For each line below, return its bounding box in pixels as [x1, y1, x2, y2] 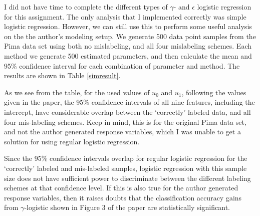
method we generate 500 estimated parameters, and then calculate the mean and [4, 50, 252, 61]
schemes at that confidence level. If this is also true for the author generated [4, 182, 238, 193]
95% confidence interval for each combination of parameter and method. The [4, 60, 240, 71]
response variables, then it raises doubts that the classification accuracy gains [4, 192, 242, 202]
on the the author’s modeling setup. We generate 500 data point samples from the [4, 31, 256, 41]
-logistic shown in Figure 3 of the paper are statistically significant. [24, 202, 230, 212]
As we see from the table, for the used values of [4, 87, 150, 97]
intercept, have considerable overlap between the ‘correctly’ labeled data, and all [4, 106, 251, 117]
